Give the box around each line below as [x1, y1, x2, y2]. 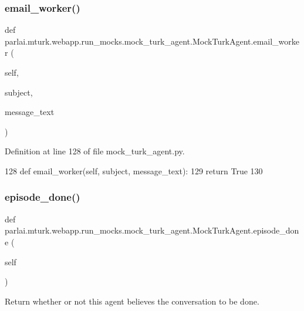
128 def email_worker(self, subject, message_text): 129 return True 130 [5, 164, 263, 177]
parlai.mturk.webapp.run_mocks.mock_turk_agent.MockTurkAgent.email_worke [5, 35, 300, 47]
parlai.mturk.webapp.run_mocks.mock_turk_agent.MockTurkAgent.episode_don [5, 224, 299, 236]
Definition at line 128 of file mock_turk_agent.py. [5, 145, 185, 157]
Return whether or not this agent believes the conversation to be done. [5, 295, 259, 307]
